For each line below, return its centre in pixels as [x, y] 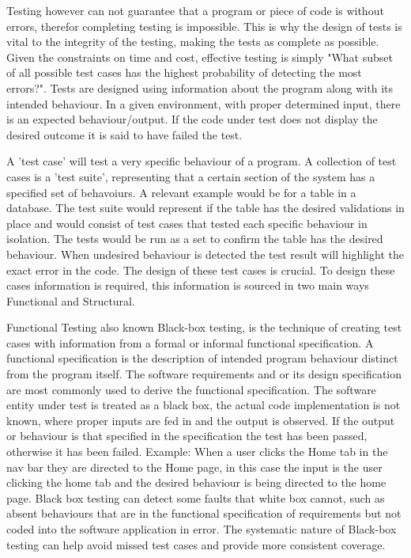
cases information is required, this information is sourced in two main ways [188, 285]
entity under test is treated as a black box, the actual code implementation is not [204, 405]
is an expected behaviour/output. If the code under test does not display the [192, 119]
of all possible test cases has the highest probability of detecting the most [184, 72]
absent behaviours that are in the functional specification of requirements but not [204, 513]
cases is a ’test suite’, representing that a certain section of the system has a [191, 176]
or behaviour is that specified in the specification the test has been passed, [187, 436]
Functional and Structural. [71, 300]
